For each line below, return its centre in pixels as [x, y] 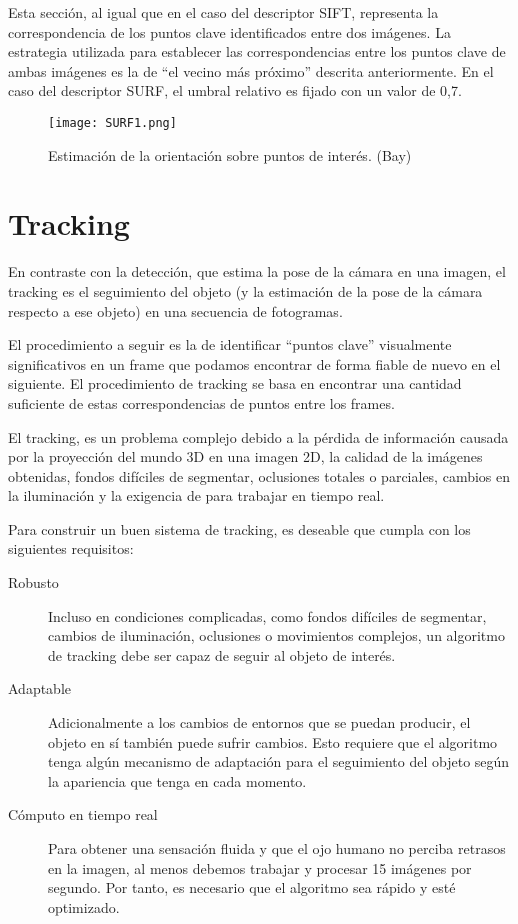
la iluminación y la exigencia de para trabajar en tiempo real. [196, 495]
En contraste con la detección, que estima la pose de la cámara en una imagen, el [257, 271]
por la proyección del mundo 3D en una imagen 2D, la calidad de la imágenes [245, 456]
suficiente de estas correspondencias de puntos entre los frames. [201, 402]
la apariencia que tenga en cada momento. [177, 780]
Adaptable [40, 688]
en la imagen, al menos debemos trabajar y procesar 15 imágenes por [260, 867]
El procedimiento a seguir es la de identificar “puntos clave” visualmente [230, 344]
